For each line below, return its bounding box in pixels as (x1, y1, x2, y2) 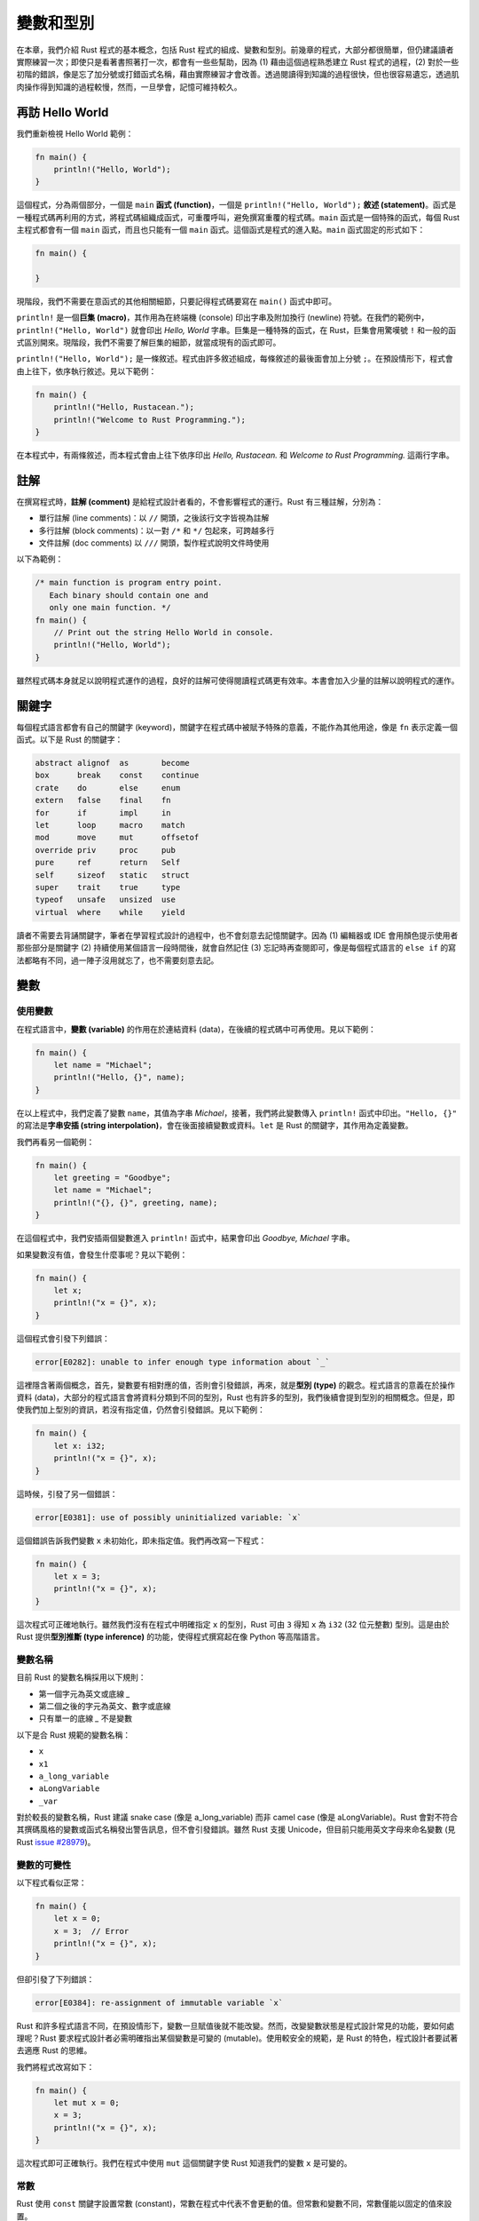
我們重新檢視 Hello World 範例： (16, 128, 134, 139)
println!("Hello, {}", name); (53, 1072, 185, 1083)
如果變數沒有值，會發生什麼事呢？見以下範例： (16, 1249, 188, 1260)
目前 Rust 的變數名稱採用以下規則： (16, 1672, 146, 1683)
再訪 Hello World (16, 105, 109, 120)
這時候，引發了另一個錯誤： (16, 1488, 118, 1499)
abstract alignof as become (35, 758, 190, 768)
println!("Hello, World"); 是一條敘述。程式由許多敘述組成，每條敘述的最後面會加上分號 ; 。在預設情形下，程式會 (16, 354, 454, 364)
